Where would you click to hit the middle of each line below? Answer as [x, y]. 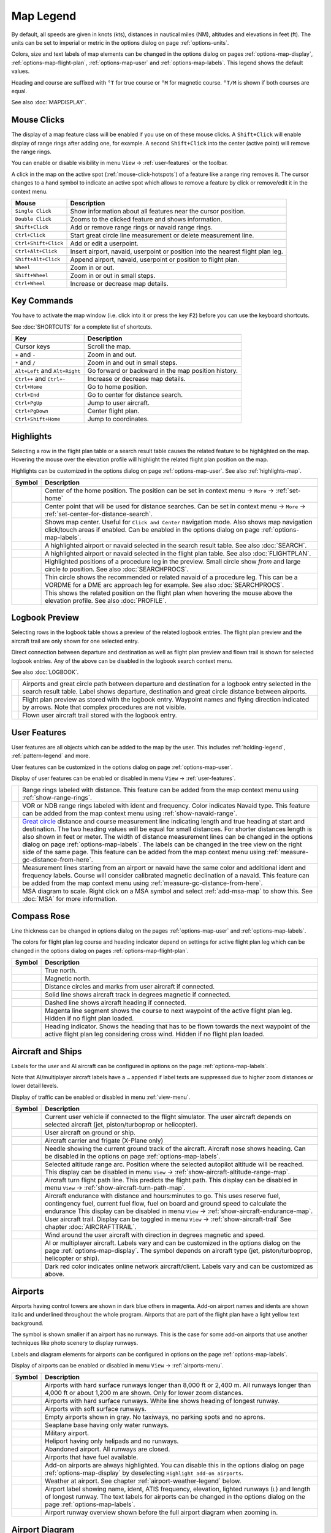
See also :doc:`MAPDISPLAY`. [49, 102]
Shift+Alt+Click [38, 260]
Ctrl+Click [30, 235]
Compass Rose [41, 916]
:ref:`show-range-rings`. [57, 798]
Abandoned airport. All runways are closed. [108, 1449]
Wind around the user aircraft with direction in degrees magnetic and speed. [155, 1235]
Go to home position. [118, 387]
